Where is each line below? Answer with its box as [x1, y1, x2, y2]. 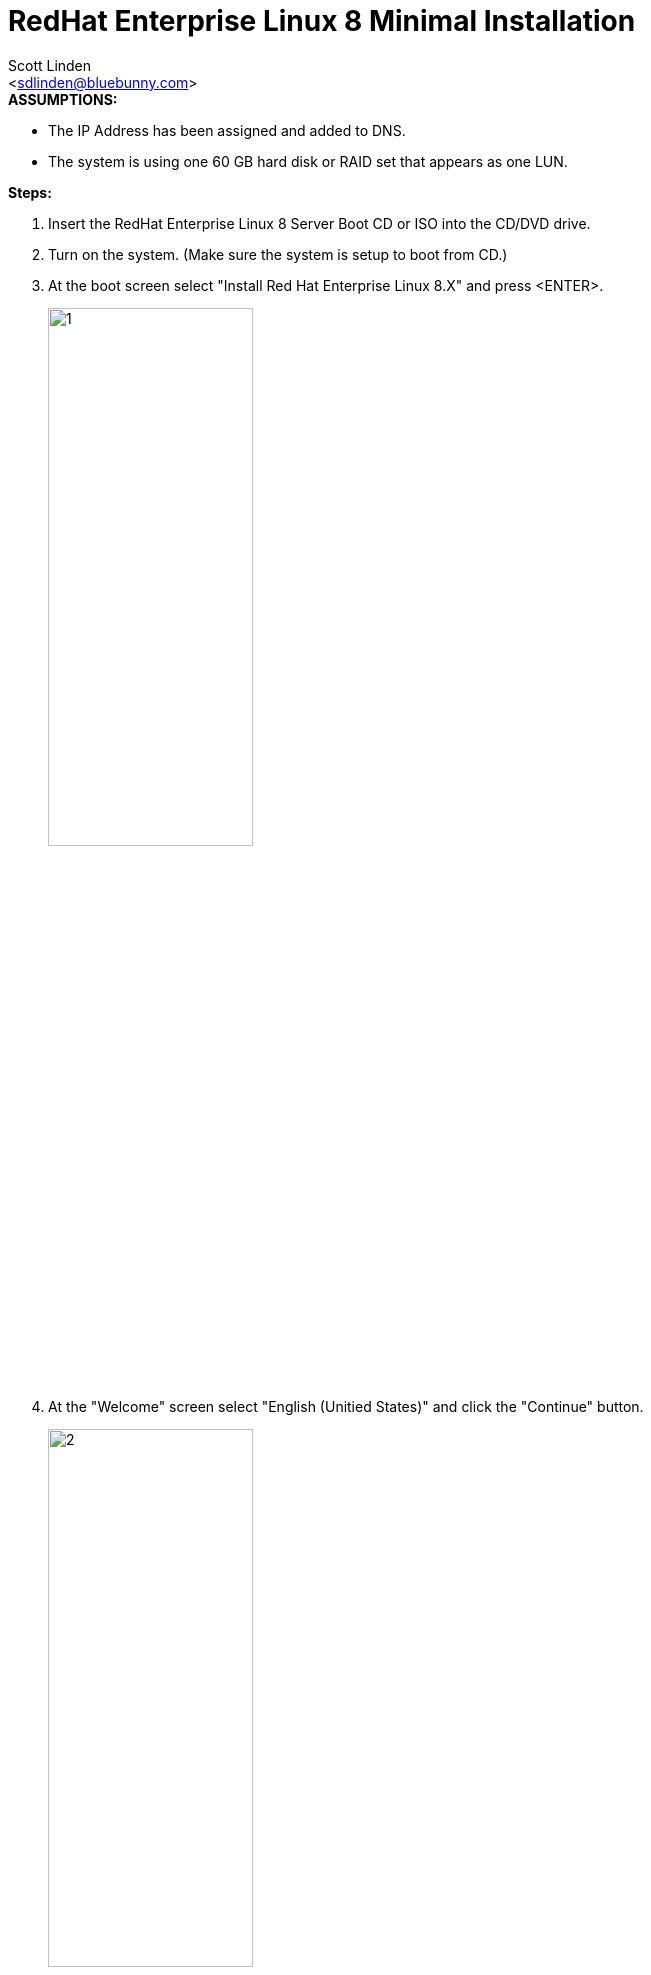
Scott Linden [8, 56, 92, 74]
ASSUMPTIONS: [8, 90, 118, 108]
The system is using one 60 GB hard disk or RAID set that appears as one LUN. [48, 152, 568, 170]
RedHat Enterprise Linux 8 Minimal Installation [8, 4, 636, 38]
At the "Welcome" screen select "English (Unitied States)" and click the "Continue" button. [48, 1397, 644, 1415]
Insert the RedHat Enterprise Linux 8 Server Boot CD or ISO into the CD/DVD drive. [48, 214, 591, 232]
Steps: [8, 183, 52, 201]
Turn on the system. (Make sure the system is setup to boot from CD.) [48, 245, 508, 263]
